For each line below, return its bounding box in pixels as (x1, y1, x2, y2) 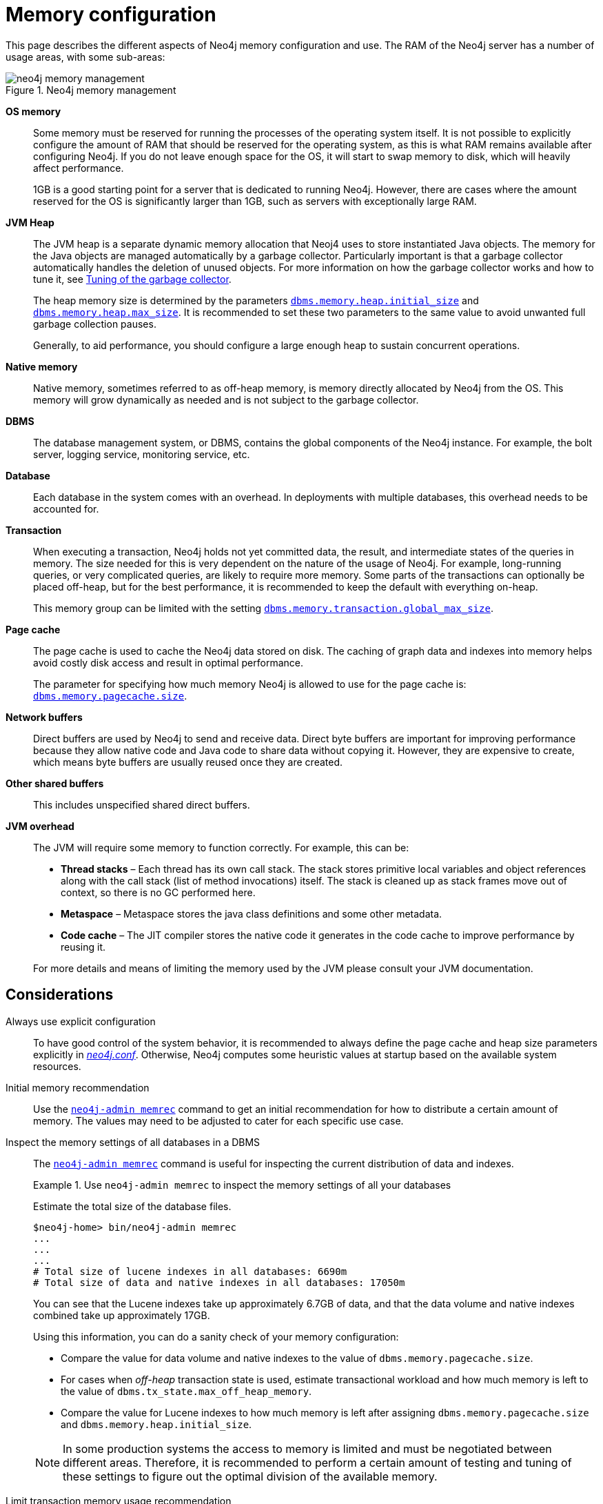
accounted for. (33, 502, 99, 515)
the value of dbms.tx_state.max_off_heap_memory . (61, 1385, 312, 1397)
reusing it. (61, 940, 106, 953)
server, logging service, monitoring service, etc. (33, 448, 250, 460)
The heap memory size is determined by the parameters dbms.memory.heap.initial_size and (33, 294, 479, 306)
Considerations (6, 986, 114, 1004)
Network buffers (6, 711, 83, 723)
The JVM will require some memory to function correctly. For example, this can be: (33, 841, 409, 853)
